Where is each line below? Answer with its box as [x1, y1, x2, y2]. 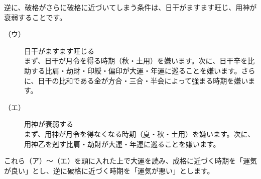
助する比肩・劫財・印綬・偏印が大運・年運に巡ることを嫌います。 [24, 65, 241, 75]
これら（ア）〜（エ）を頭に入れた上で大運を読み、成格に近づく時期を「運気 [4, 155, 257, 166]
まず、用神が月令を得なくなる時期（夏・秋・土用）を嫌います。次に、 [24, 128, 255, 139]
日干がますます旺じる [24, 45, 94, 56]
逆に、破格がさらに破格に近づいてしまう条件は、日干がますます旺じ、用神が [4, 2, 257, 12]
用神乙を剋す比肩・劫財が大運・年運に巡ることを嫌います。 [24, 138, 220, 149]
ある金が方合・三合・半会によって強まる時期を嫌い [80, 75, 248, 85]
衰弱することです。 [4, 12, 67, 22]
